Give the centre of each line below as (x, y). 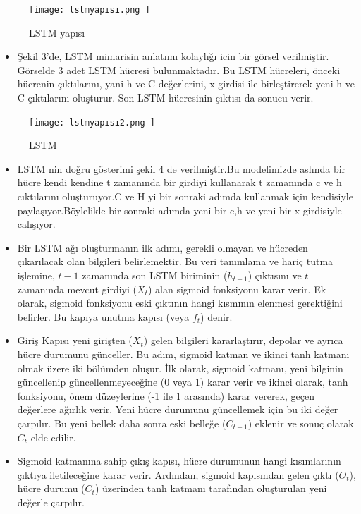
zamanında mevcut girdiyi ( (77, 289)
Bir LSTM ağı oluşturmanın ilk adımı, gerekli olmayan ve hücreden (163, 247)
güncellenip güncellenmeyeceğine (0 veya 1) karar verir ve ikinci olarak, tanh (183, 382)
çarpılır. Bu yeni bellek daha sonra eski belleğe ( (122, 423)
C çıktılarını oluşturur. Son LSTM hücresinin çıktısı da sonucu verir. (165, 98)
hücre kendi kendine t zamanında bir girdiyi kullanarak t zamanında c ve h (179, 182)
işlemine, (36, 275)
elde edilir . (53, 437)
